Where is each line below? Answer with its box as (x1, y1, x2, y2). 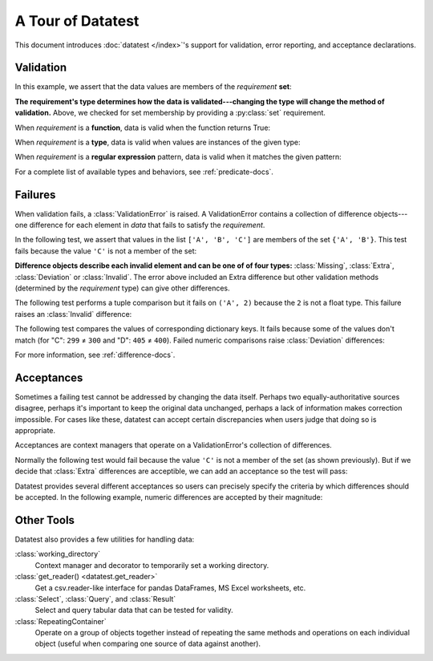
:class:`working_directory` (14, 549, 100, 559)
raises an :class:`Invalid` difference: (14, 309, 132, 318)
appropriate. (14, 426, 56, 436)
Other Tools (14, 513, 75, 527)
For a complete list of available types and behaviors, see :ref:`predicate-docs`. (14, 167, 274, 176)
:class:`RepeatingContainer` (14, 616, 107, 626)
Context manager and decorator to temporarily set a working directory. (34, 560, 269, 570)
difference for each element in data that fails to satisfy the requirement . (29, 221, 265, 230)
